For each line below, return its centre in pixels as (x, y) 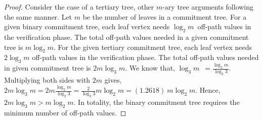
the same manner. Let (38, 16)
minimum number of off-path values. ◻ (65, 112)
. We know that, (150, 68)
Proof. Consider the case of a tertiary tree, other (79, 7)
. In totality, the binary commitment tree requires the (157, 102)
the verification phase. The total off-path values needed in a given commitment (126, 37)
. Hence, (208, 90)
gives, (113, 80)
